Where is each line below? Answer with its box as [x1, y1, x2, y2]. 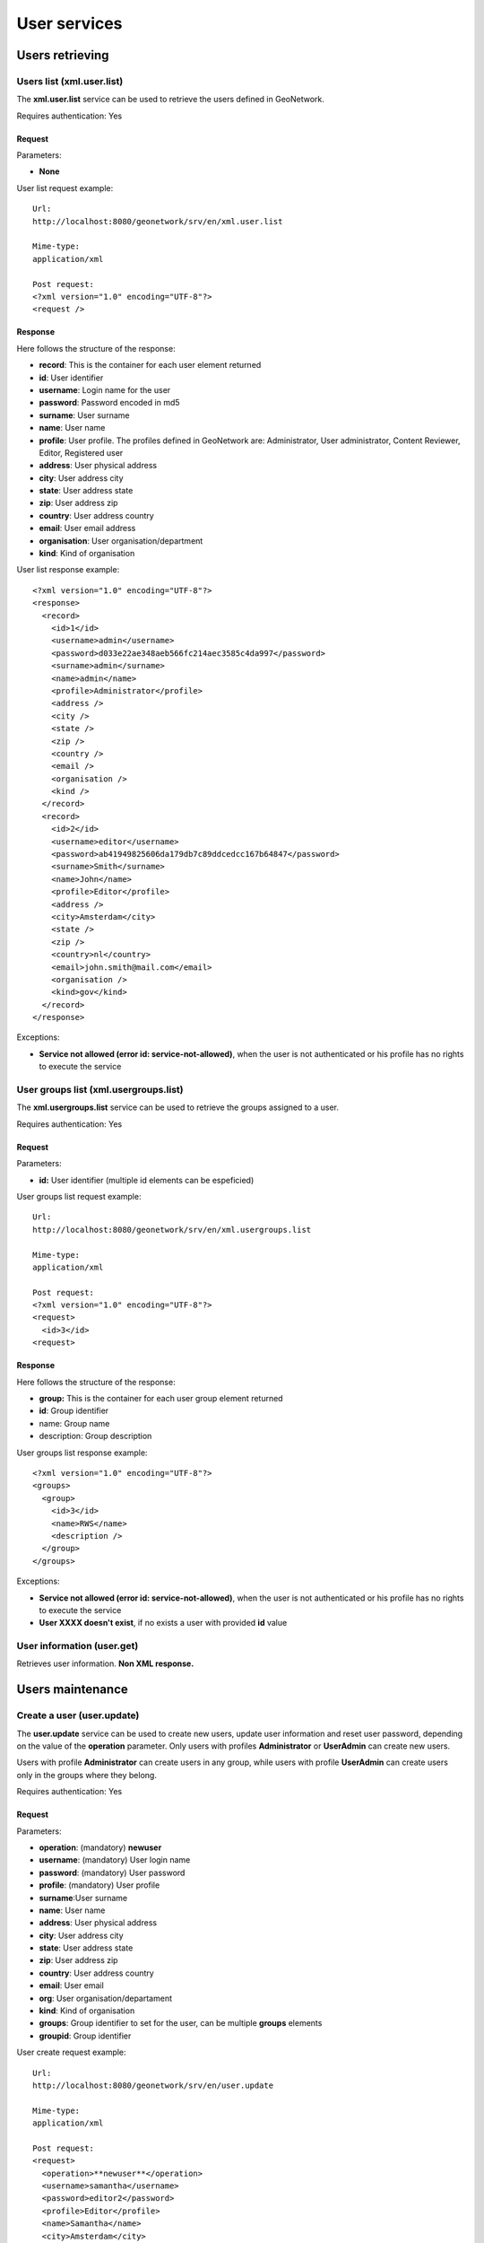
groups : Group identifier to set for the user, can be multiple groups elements [39, 2018, 323, 2029]
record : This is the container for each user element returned [39, 360, 262, 371]
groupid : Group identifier [39, 2030, 132, 2041]
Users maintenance [16, 1682, 129, 1698]
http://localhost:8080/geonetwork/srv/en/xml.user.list [32, 216, 283, 226]
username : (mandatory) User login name [39, 1855, 191, 1865]
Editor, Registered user [39, 447, 124, 458]
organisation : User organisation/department [39, 535, 203, 546]
